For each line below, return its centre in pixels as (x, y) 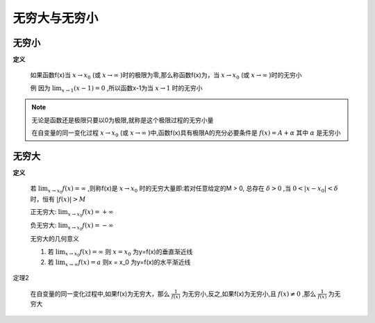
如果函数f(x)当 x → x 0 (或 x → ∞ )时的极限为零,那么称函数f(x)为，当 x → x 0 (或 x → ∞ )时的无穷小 (166, 76)
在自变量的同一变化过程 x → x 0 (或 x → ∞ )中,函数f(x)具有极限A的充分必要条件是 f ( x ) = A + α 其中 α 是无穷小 (186, 133)
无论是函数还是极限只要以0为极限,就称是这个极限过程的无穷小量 (123, 120)
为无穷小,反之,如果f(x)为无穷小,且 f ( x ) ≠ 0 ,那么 (249, 293)
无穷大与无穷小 (56, 18)
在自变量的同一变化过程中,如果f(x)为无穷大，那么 (100, 293)
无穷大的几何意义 (55, 239)
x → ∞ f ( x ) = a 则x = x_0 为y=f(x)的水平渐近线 (128, 263)
